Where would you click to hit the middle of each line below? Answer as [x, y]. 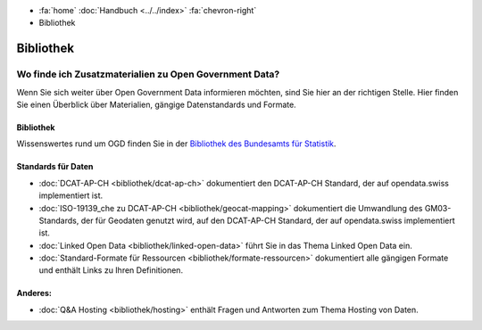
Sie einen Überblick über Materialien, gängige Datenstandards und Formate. [156, 104]
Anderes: [34, 293]
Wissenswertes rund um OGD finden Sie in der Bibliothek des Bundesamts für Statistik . [176, 144]
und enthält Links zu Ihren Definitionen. [111, 270]
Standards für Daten [55, 167]
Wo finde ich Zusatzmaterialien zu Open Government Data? [148, 74]
